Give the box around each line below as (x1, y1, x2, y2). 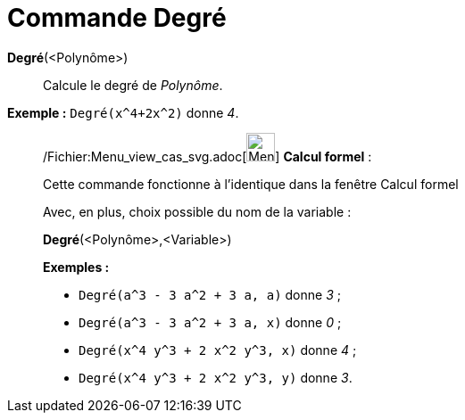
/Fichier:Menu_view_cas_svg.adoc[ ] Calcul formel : (43, 148, 372, 164)
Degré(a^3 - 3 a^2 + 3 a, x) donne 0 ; (79, 314, 342, 330)
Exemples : (43, 259, 110, 275)
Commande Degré (7, 3, 227, 33)
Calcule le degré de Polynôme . (43, 77, 223, 93)
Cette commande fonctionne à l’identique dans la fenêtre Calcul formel (43, 176, 459, 192)
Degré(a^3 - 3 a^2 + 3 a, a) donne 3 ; (79, 286, 341, 302)
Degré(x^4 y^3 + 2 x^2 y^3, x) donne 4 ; (79, 342, 357, 358)
